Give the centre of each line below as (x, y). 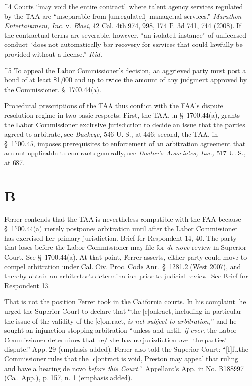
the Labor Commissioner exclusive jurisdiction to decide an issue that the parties (125, 124)
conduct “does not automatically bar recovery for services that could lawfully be (124, 44)
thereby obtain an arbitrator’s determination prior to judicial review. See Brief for (126, 276)
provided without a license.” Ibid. (53, 54)
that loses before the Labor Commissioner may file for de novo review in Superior (126, 247)
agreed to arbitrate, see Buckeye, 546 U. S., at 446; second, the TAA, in (111, 134)
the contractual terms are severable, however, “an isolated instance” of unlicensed (126, 35)
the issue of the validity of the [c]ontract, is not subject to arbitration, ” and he (120, 320)
